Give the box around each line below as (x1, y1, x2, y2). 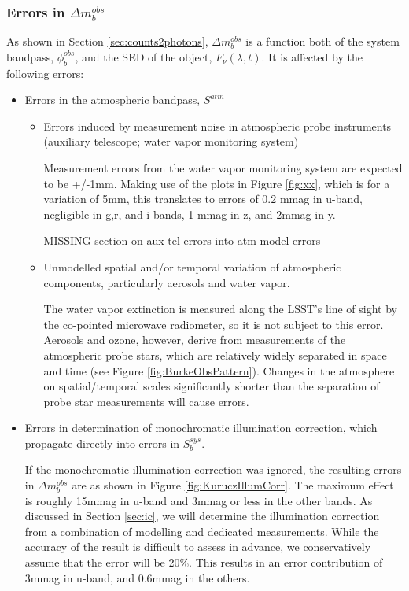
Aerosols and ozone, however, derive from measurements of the (43, 331, 346, 348)
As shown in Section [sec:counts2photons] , (6, 33, 208, 50)
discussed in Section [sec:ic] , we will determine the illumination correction (24, 508, 380, 524)
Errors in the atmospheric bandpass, (24, 91, 201, 108)
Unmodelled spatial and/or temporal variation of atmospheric (43, 258, 341, 275)
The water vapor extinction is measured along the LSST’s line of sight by (43, 301, 397, 317)
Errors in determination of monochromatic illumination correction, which (24, 419, 378, 436)
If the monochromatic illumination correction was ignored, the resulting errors (24, 461, 402, 478)
